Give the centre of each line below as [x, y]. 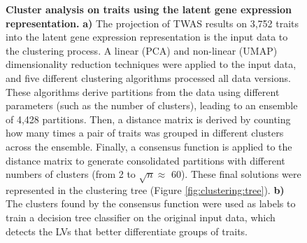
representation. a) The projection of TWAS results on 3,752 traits [152, 23]
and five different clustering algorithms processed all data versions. [148, 77]
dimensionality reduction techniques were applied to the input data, [151, 64]
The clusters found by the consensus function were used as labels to [151, 203]
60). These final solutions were [236, 174]
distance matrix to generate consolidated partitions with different [145, 160]
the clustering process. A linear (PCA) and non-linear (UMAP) [142, 50]
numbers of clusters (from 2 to [71, 174]
